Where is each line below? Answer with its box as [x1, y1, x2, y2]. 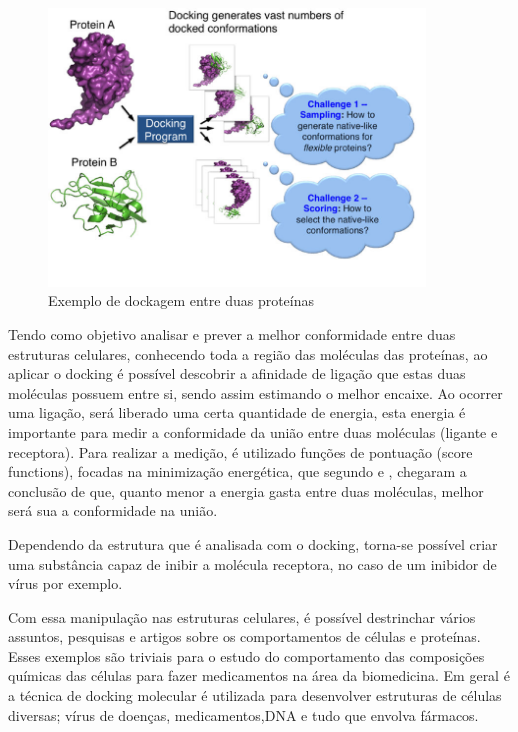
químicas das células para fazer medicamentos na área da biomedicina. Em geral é [8, 665, 510, 686]
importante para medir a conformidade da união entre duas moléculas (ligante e [8, 421, 498, 442]
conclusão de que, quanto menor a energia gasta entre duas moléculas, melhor [8, 480, 484, 501]
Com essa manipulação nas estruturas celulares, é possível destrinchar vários [8, 606, 476, 627]
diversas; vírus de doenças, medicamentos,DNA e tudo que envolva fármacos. [8, 704, 479, 725]
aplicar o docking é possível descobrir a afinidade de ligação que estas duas [8, 363, 466, 384]
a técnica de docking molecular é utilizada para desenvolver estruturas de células [8, 685, 502, 706]
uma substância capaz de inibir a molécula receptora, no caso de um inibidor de [8, 553, 497, 574]
